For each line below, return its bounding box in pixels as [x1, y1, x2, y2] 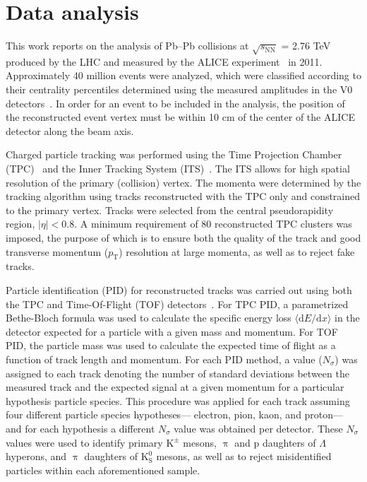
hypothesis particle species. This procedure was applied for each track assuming [6, 393, 350, 408]
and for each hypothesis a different [6, 421, 155, 435]
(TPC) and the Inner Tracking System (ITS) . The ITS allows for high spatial [6, 161, 350, 176]
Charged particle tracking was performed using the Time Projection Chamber [6, 147, 342, 162]
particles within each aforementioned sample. [6, 462, 200, 477]
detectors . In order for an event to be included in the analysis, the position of [6, 95, 345, 110]
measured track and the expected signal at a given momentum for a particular [6, 380, 344, 394]
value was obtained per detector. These [174, 421, 343, 435]
